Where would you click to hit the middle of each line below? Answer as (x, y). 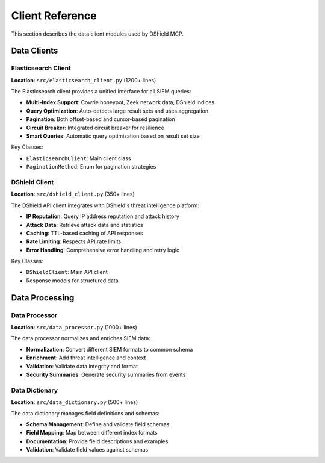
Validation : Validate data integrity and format (82, 366)
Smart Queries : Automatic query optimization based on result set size (113, 136)
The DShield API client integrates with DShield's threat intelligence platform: (105, 205)
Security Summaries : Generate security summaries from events (106, 374)
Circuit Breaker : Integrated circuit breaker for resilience (95, 128)
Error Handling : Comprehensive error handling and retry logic (103, 250)
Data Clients (35, 51)
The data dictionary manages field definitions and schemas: (85, 413)
